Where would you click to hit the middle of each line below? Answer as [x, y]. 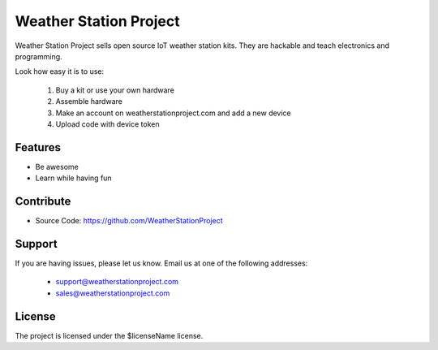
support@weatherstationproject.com [117, 282]
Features [38, 147]
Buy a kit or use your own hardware [115, 90]
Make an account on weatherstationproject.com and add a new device [173, 113]
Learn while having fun [74, 178]
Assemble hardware [89, 102]
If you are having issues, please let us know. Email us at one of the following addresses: [161, 263]
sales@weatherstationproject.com [113, 293]
